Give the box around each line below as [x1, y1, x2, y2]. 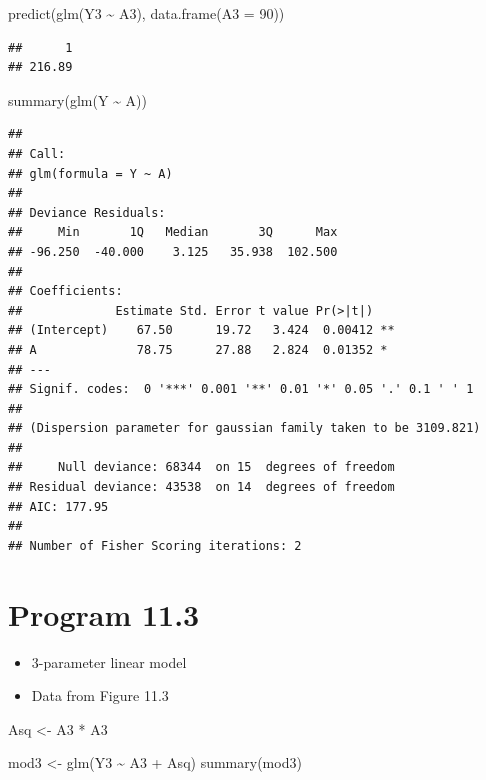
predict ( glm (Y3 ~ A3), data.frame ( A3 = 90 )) [8, 3, 285, 23]
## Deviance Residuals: [8, 205, 166, 220]
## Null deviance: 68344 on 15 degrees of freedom [8, 460, 395, 475]
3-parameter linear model [31, 651, 187, 672]
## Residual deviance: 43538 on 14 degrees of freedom [8, 480, 395, 495]
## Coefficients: [8, 284, 123, 299]
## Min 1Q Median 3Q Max [8, 225, 338, 240]
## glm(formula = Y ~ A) [8, 166, 173, 181]
